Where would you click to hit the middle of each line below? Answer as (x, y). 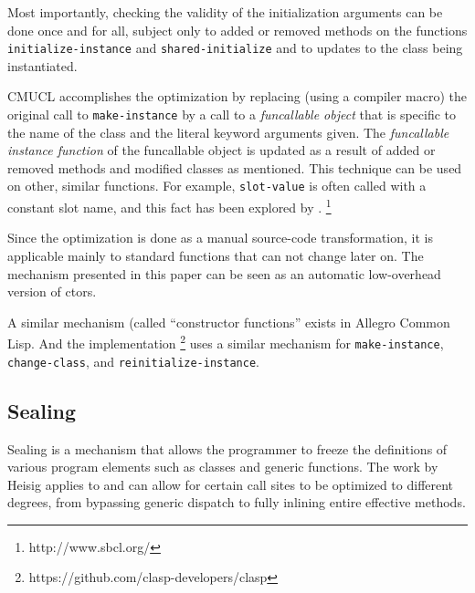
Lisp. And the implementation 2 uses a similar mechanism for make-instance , (226, 342)
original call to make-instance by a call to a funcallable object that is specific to (232, 114)
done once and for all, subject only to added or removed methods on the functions (237, 30)
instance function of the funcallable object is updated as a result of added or (222, 150)
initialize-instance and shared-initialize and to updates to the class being (235, 48)
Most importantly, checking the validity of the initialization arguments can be (225, 12)
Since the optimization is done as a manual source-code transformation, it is (220, 238)
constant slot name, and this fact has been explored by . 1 (169, 206)
